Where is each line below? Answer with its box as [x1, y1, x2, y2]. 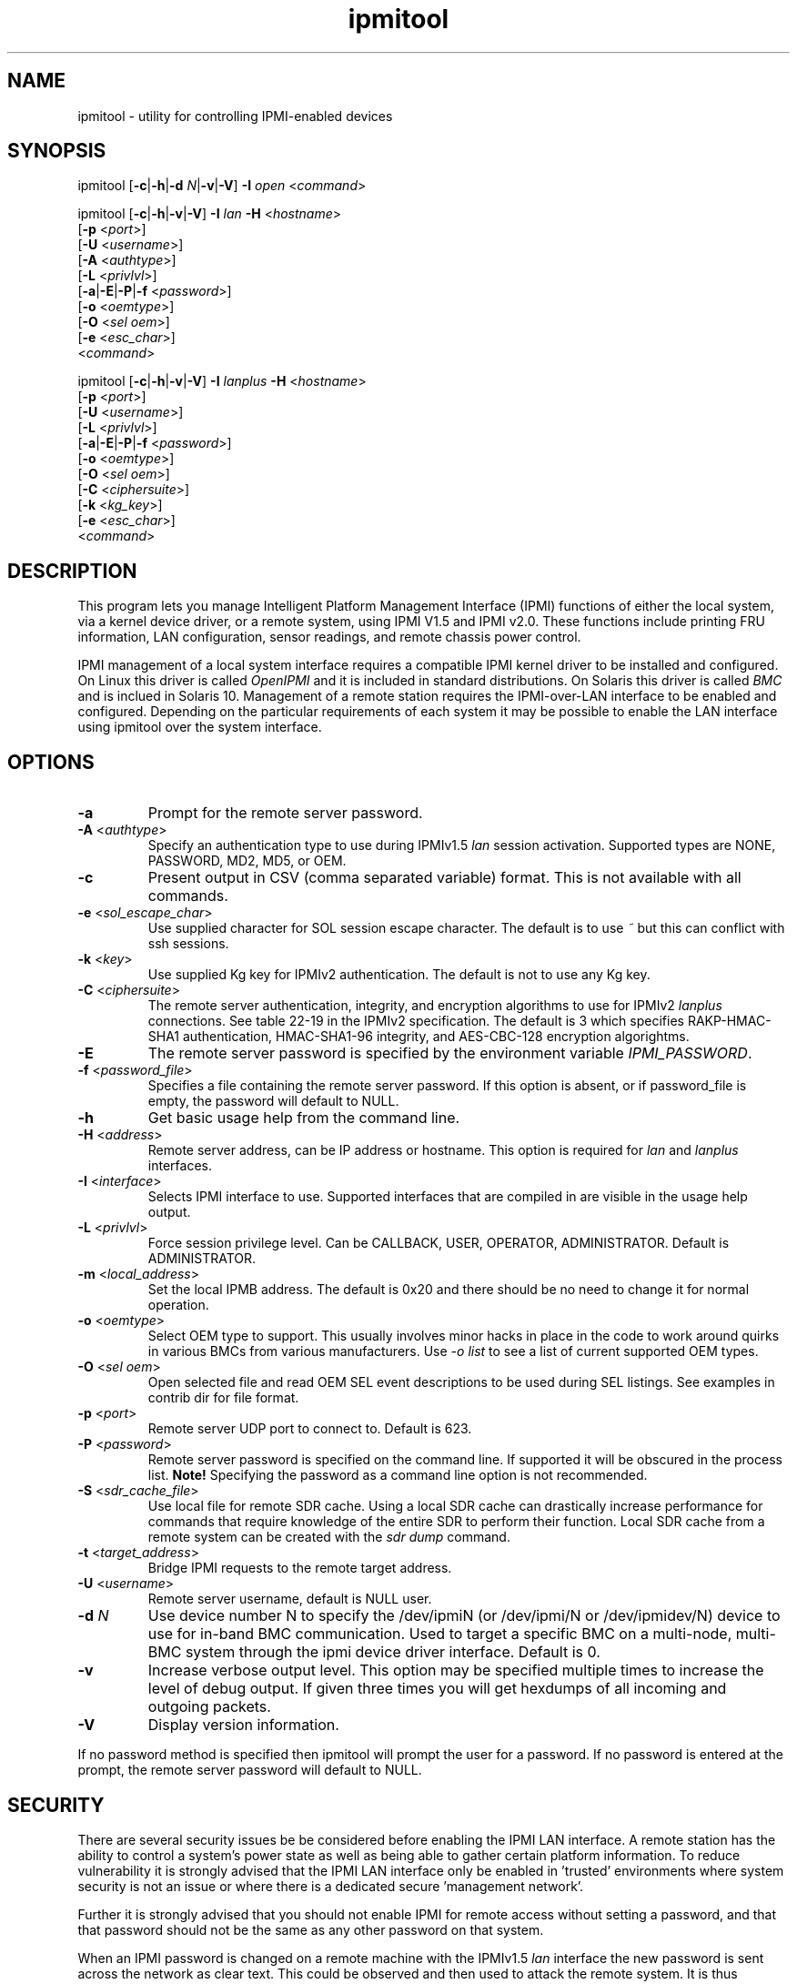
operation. [147, 1297, 209, 1313]
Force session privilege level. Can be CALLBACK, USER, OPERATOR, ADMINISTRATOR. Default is [147, 1235, 730, 1251]
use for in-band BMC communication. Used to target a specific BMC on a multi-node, [147, 1625, 732, 1644]
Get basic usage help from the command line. [147, 1108, 460, 1128]
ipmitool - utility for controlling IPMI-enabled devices [77, 107, 393, 124]
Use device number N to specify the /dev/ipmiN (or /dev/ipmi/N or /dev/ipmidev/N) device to [147, 1606, 781, 1625]
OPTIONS [7, 750, 95, 774]
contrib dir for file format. [147, 1390, 299, 1406]
